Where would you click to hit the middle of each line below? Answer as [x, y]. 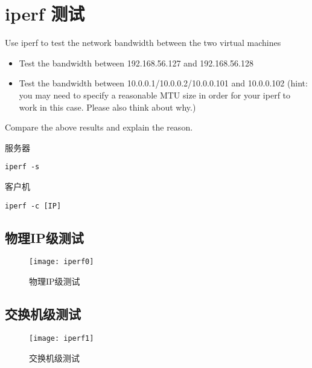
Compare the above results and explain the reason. [99, 127]
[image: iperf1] [62, 338]
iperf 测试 [45, 14]
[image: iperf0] [62, 262]
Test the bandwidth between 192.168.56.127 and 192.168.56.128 [136, 63]
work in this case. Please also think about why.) [107, 107]
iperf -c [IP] [33, 206]
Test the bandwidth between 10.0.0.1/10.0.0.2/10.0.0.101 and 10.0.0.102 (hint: [163, 83]
